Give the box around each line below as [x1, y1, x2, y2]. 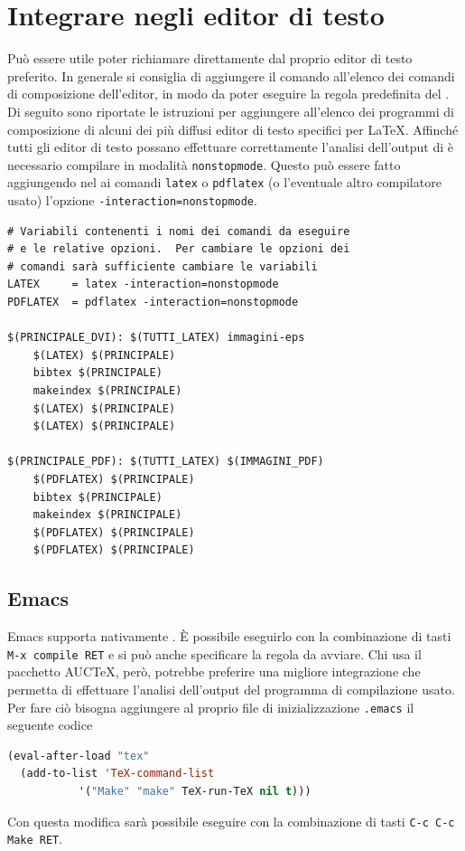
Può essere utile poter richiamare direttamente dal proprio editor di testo [7, 49, 413, 68]
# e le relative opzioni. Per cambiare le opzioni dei [7, 242, 350, 256]
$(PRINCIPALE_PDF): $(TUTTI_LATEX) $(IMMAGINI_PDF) [7, 455, 324, 468]
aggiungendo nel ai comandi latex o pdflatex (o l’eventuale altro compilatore [7, 173, 442, 192]
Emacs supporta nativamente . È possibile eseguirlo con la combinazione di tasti [7, 627, 451, 646]
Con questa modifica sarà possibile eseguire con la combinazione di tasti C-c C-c [7, 811, 455, 830]
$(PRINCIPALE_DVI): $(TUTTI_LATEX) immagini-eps [7, 331, 305, 345]
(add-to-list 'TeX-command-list [20, 767, 215, 780]
